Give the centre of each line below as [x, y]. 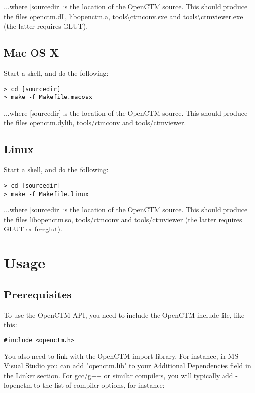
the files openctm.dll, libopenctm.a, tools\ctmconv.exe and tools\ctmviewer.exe [124, 16]
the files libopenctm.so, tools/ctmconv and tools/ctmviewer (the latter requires [123, 219]
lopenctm [18, 385]
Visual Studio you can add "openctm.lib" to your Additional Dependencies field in [127, 365]
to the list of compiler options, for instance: [99, 385]
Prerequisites [38, 294]
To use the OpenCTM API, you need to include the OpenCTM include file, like [124, 314]
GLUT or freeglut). [33, 229]
